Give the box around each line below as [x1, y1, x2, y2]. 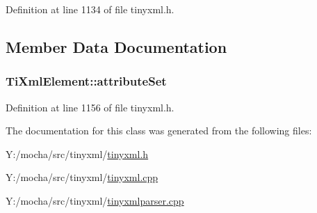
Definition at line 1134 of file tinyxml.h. [6, 2, 174, 16]
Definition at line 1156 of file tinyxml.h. [6, 100, 174, 114]
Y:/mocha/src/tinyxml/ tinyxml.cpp [6, 170, 158, 184]
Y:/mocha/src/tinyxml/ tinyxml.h [6, 146, 149, 161]
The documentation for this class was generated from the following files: [6, 123, 312, 138]
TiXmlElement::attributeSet [6, 72, 167, 90]
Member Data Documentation [6, 35, 227, 57]
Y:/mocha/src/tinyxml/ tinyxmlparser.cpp [6, 193, 184, 207]
